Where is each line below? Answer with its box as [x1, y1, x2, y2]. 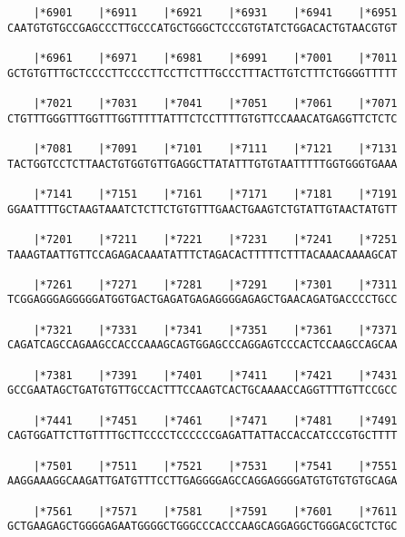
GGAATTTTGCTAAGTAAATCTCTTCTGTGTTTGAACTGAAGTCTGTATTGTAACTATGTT [7, 202, 398, 216]
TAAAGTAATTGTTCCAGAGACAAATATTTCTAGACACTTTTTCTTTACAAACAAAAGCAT [7, 248, 398, 261]
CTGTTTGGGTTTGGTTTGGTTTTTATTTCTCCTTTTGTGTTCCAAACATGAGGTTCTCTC [7, 112, 398, 125]
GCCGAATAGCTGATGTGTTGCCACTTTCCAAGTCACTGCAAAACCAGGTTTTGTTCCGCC [7, 384, 398, 397]
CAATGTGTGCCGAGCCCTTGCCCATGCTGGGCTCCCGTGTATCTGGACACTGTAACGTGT [7, 21, 398, 34]
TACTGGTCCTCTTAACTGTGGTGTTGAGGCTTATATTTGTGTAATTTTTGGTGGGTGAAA [7, 157, 398, 171]
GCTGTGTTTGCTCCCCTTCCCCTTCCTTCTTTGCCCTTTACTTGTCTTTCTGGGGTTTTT [7, 66, 398, 80]
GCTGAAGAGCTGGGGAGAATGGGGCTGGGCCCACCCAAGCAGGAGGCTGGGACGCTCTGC [7, 520, 398, 533]
